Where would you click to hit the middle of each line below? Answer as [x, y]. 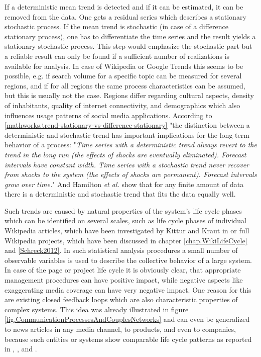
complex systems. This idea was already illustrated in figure [97, 309]
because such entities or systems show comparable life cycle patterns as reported [128, 339]
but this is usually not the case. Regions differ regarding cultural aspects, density [129, 95]
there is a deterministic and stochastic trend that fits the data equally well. [120, 194]
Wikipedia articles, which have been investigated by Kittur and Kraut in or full [127, 231]
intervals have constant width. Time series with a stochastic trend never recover [127, 164]
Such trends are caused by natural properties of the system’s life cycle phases [123, 210]
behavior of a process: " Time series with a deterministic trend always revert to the [131, 145]
